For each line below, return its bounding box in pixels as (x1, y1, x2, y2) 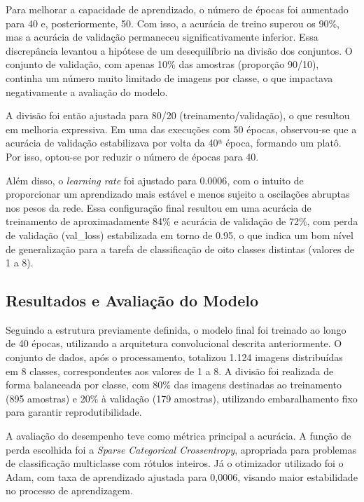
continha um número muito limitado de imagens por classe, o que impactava (6, 70, 333, 85)
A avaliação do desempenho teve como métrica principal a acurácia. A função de (6, 428, 351, 443)
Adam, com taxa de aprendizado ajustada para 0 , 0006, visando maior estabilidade (6, 469, 358, 484)
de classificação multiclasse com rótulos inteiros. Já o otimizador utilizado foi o (6, 456, 344, 470)
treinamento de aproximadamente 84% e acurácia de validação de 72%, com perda (6, 214, 358, 229)
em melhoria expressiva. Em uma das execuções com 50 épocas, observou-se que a (6, 121, 357, 136)
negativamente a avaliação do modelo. (6, 84, 168, 99)
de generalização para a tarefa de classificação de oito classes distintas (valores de (6, 241, 355, 256)
